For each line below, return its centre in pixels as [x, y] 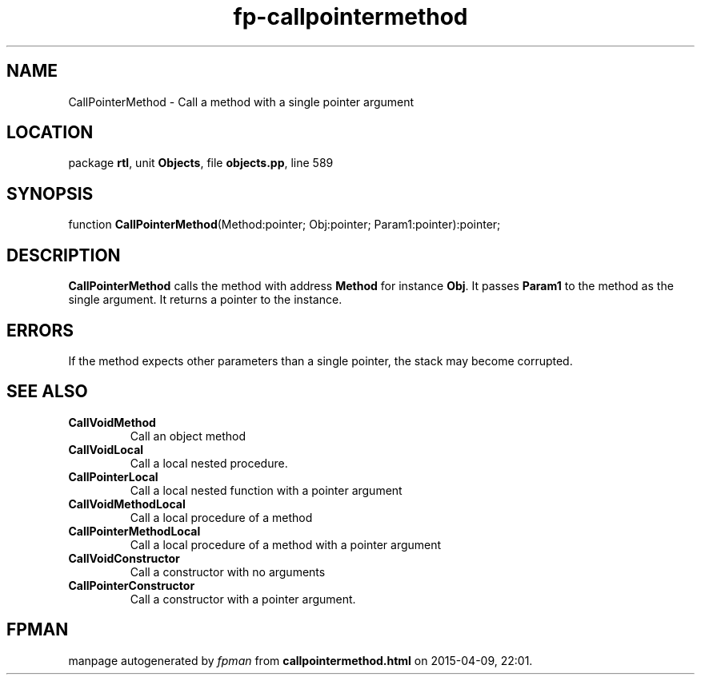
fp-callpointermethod [350, 17]
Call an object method [188, 436]
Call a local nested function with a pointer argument [266, 490]
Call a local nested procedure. [209, 463]
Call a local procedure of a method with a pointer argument [286, 544]
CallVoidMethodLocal [127, 504]
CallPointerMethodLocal [134, 531]
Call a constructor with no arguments [228, 571]
